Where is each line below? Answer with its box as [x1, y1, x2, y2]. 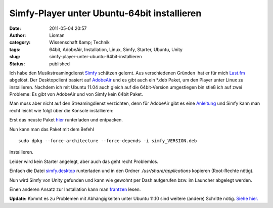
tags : [9, 46, 21, 53]
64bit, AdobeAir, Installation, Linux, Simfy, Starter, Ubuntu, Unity [49, 46, 183, 53]
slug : [9, 54, 20, 60]
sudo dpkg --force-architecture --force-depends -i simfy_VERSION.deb [18, 138, 197, 144]
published [49, 61, 70, 67]
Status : [9, 61, 25, 67]
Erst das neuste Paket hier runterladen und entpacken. [9, 117, 123, 123]
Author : [9, 32, 26, 38]
